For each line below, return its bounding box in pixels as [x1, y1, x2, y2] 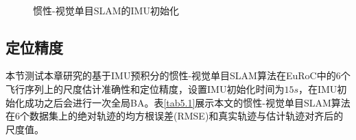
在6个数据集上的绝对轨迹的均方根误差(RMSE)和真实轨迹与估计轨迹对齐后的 [5, 109, 344, 123]
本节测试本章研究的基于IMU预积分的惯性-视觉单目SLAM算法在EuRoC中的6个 [5, 68, 351, 83]
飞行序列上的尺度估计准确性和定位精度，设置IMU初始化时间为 [5, 81, 285, 96]
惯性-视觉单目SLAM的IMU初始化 [33, 3, 179, 17]
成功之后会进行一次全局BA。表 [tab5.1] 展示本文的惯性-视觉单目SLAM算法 [24, 95, 351, 109]
